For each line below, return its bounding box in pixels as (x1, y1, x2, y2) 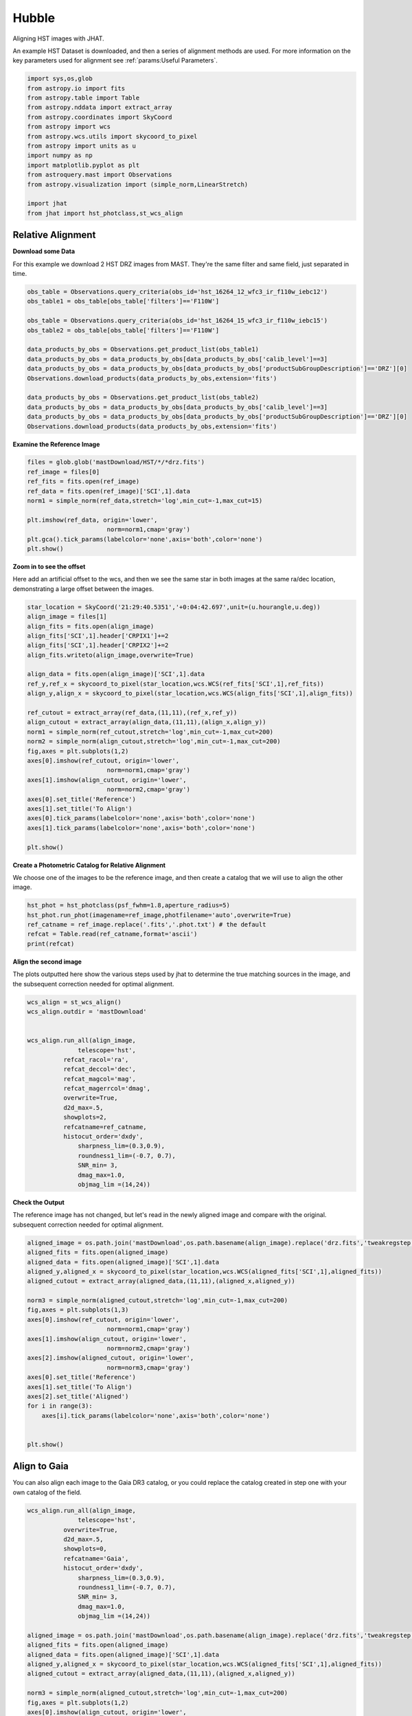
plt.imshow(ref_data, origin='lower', (27, 515, 158, 524)
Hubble (12, 10, 55, 25)
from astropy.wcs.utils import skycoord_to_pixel (27, 132, 198, 140)
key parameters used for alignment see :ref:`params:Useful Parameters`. (12, 56, 218, 65)
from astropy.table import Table (27, 94, 140, 102)
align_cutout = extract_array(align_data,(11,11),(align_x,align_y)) (27, 718, 266, 726)
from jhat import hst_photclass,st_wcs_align (27, 209, 183, 217)
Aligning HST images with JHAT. (12, 34, 104, 43)
